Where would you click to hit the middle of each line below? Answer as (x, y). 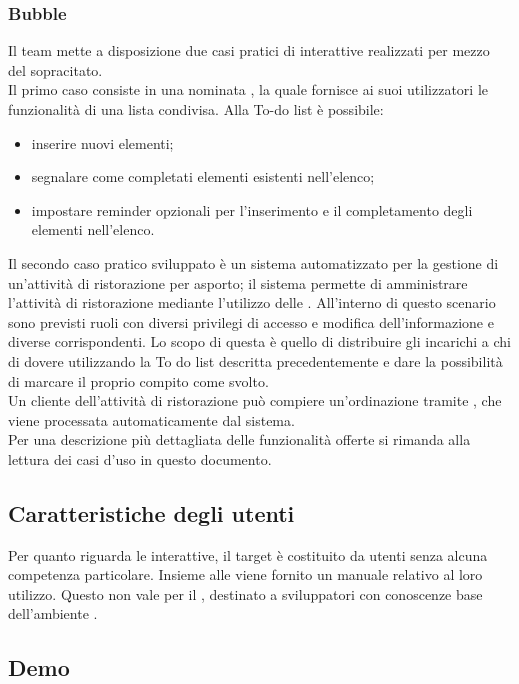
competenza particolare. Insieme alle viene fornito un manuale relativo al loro (245, 574)
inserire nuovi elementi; (102, 142)
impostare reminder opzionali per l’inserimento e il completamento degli (252, 209)
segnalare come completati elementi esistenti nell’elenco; (203, 176)
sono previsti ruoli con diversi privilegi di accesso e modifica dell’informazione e (251, 321)
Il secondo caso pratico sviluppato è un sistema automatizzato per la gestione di (253, 262)
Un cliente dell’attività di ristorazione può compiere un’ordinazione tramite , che (255, 400)
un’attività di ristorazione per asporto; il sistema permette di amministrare (238, 282)
